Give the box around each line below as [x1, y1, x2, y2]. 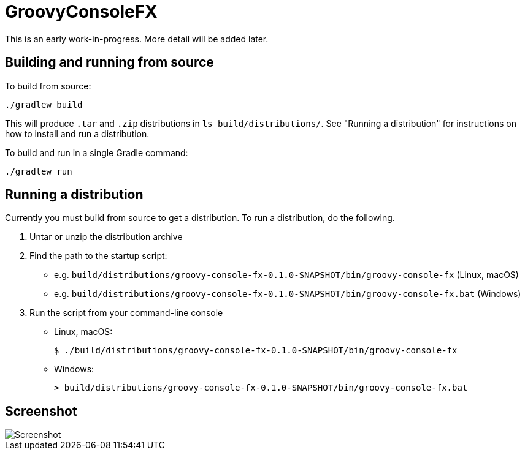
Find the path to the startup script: [29, 250, 167, 261]
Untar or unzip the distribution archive [29, 231, 183, 243]
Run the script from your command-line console [29, 307, 223, 318]
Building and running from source [5, 55, 214, 70]
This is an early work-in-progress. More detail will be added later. [5, 33, 269, 44]
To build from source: [5, 80, 91, 91]
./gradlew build [5, 99, 83, 110]
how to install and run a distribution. [5, 128, 150, 139]
